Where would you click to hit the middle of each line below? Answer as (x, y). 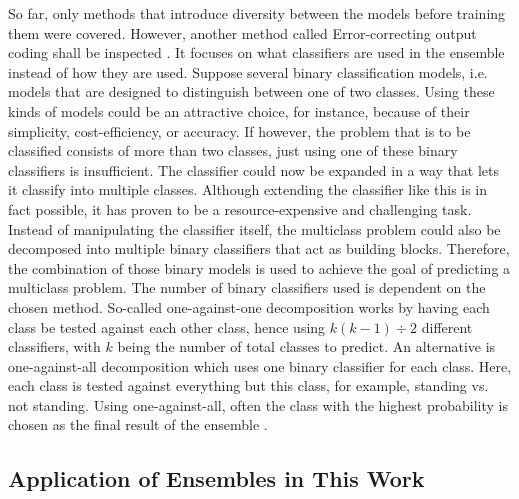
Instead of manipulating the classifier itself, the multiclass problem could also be (254, 228)
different (447, 326)
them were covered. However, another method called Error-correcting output (242, 32)
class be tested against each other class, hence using (167, 326)
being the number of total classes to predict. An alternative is (306, 346)
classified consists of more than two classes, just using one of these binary (233, 150)
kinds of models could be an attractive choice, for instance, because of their (239, 110)
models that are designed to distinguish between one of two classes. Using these (251, 91)
